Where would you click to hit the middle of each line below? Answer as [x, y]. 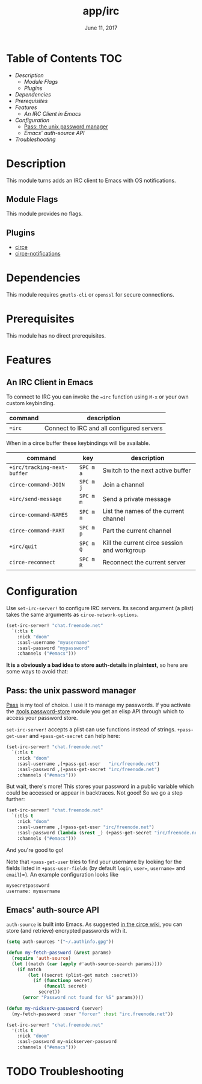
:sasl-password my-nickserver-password [67, 1042]
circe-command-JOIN [37, 485]
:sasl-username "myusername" [54, 642]
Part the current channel [137, 531]
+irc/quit [23, 547]
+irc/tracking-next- [38, 468]
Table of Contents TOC [64, 58]
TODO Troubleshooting [65, 1072]
